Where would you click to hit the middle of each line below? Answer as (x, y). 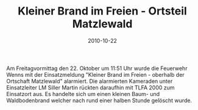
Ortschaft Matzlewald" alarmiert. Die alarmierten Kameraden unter (90, 81)
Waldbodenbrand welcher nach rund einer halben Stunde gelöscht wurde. (99, 100)
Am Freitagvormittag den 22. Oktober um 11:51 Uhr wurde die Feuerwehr (97, 68)
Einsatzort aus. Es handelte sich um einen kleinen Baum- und (83, 94)
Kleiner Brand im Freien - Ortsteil (102, 11)
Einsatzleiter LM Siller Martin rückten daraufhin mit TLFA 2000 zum (90, 87)
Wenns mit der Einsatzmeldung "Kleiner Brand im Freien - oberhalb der (95, 74)
